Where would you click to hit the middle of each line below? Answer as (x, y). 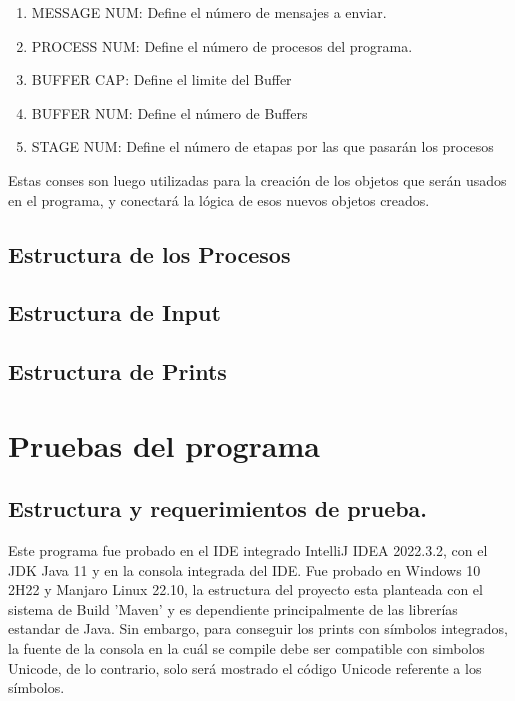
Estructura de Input (114, 312)
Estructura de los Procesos (149, 253)
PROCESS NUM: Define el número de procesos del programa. (222, 45)
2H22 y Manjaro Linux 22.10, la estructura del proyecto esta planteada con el (245, 589)
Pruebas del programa (164, 444)
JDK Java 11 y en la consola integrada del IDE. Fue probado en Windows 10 (244, 569)
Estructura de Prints (117, 371)
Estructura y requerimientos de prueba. (218, 508)
